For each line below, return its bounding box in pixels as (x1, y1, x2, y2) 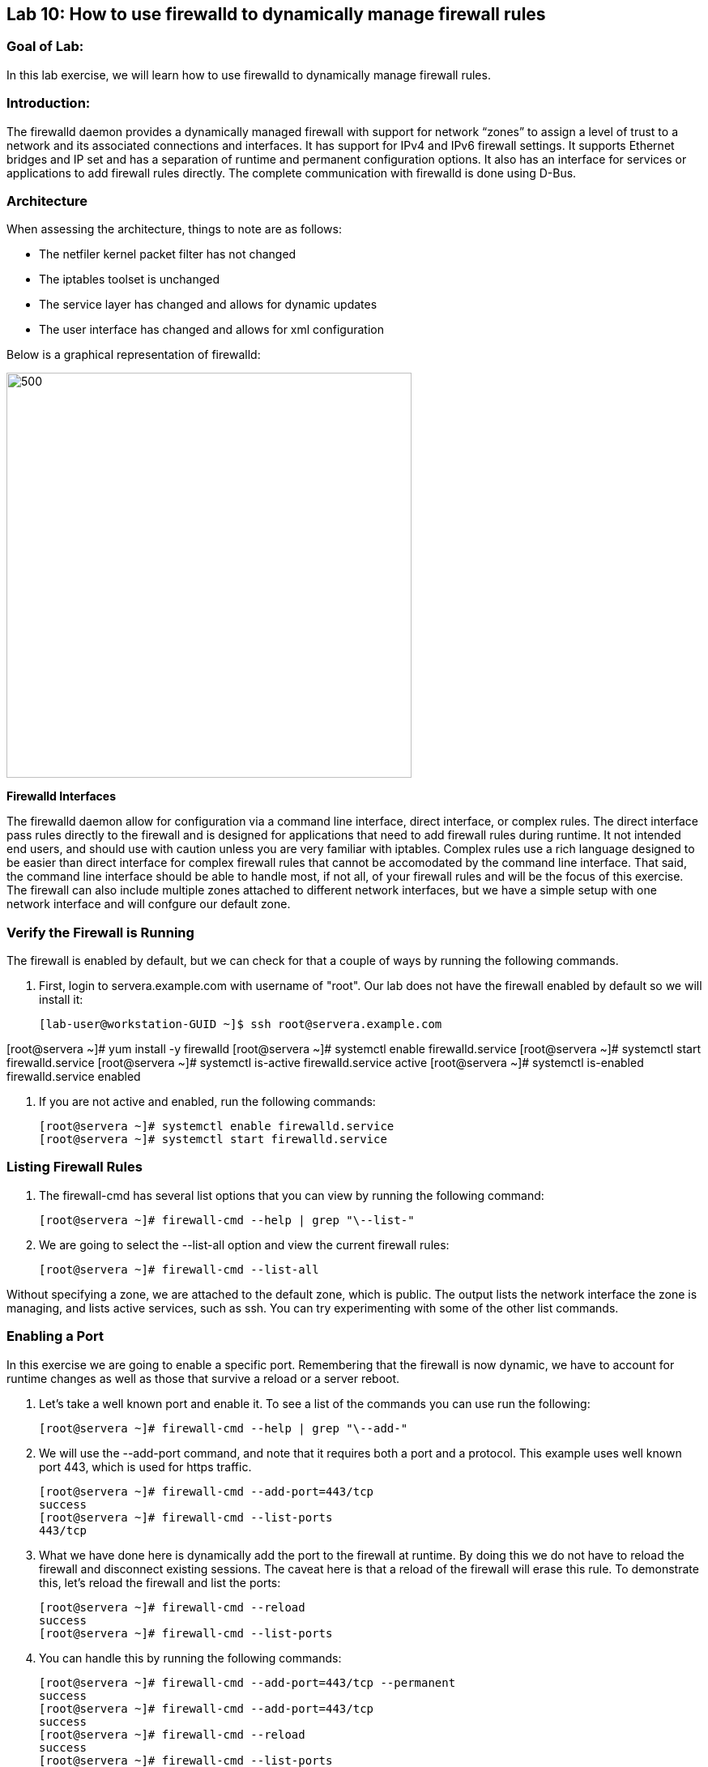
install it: (39, 992, 83, 1007)
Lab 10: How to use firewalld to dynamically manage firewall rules (6, 4, 546, 24)
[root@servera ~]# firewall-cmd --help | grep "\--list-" (39, 1213, 415, 1227)
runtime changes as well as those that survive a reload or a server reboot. (6, 1371, 400, 1385)
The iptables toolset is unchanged (39, 272, 220, 287)
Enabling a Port (6, 1328, 104, 1345)
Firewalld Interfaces (6, 789, 117, 804)
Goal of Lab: (6, 38, 84, 55)
